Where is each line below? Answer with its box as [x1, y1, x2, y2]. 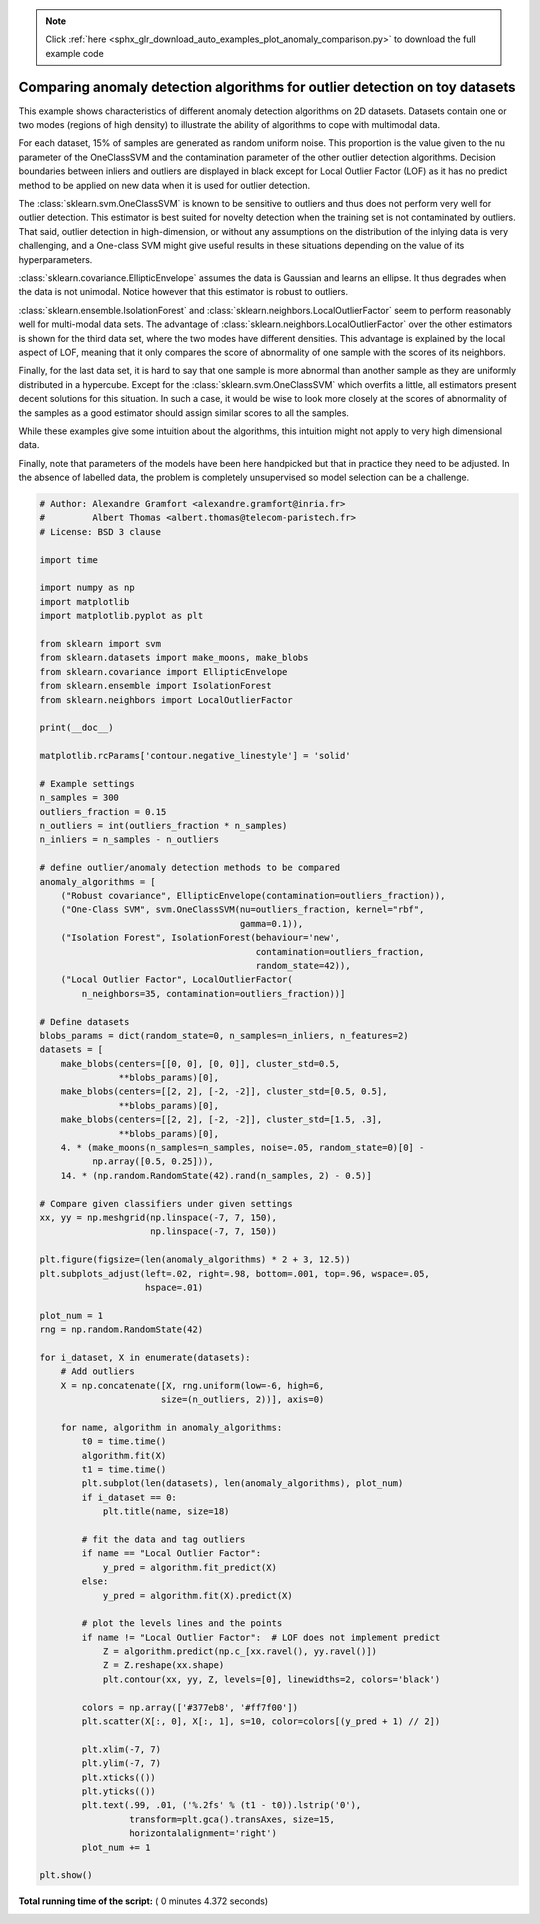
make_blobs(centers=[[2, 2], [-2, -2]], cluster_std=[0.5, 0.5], [60, 1086, 388, 1097]
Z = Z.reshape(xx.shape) [102, 1660, 225, 1671]
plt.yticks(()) [81, 1785, 157, 1797]
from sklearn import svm [39, 638, 162, 649]
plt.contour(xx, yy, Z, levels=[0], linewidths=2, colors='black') [102, 1673, 441, 1685]
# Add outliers [60, 1366, 135, 1377]
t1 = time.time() [81, 1464, 167, 1475]
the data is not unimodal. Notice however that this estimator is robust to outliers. [18, 286, 349, 298]
